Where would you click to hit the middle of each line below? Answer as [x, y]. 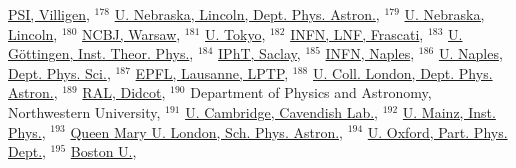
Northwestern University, [84, 111]
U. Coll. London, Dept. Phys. [402, 72]
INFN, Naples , [370, 53]
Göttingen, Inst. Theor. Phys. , [101, 53]
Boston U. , [103, 151]
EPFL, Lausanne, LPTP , [212, 72]
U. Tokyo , [235, 33]
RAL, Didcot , [124, 92]
